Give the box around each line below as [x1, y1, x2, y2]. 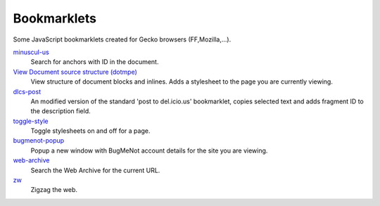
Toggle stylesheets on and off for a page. [30, 127, 151, 135]
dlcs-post [13, 87, 42, 96]
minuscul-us [13, 48, 49, 56]
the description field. [30, 107, 91, 115]
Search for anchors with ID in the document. [30, 58, 159, 66]
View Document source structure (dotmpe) [13, 67, 137, 76]
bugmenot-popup [13, 136, 65, 145]
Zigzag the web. [30, 186, 77, 194]
